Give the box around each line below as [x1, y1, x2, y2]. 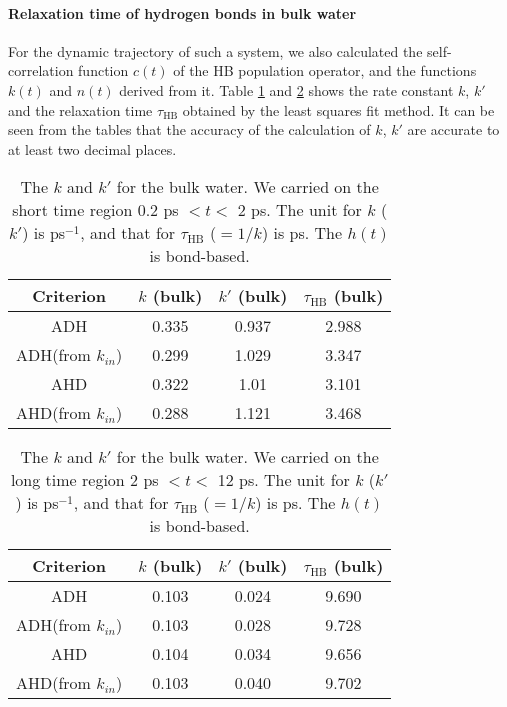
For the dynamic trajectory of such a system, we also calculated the [8, 40, 423, 61]
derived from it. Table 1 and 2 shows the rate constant [119, 79, 454, 100]
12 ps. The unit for [217, 468, 350, 492]
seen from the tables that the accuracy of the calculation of [8, 119, 371, 140]
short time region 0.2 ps [12, 198, 179, 222]
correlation [8, 60, 74, 81]
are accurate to [407, 119, 500, 140]
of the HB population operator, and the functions [173, 60, 477, 81]
